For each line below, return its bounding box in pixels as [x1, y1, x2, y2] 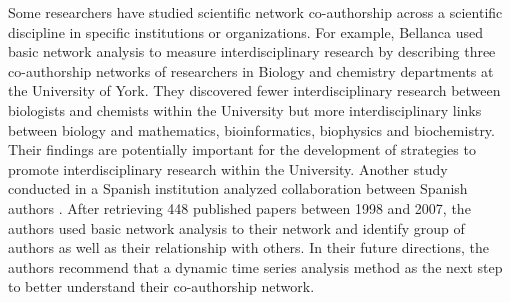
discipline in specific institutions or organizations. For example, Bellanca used [8, 21, 484, 42]
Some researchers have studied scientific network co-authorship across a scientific [8, 2, 503, 22]
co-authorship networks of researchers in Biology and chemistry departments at [8, 60, 494, 81]
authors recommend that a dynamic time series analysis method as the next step [8, 256, 503, 277]
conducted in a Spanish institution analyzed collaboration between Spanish [8, 178, 468, 199]
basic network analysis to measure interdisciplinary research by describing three [8, 41, 496, 62]
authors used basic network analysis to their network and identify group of [8, 217, 465, 238]
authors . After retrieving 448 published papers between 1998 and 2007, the [8, 197, 471, 218]
